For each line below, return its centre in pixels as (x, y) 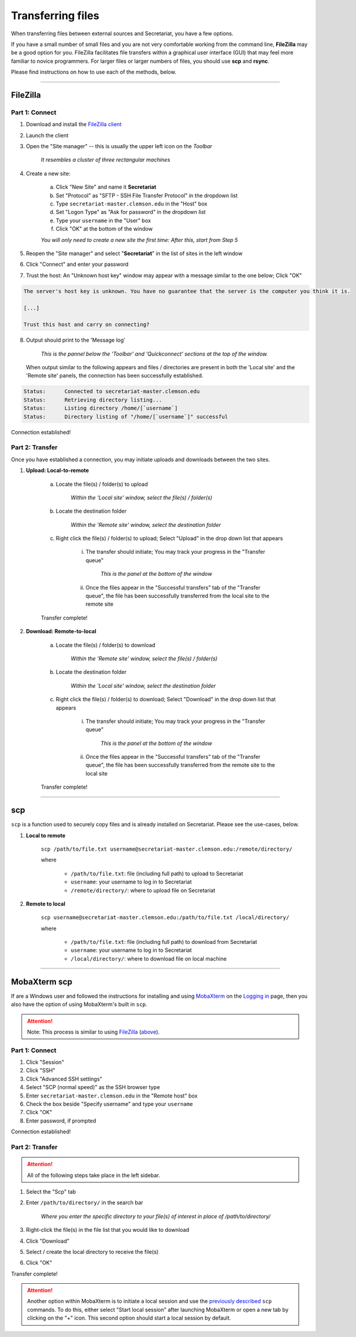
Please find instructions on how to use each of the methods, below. (94, 72)
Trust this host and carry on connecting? (86, 325)
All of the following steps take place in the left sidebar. (94, 1175)
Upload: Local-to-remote (58, 470)
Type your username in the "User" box (103, 220)
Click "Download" (48, 1241)
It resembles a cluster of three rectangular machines (106, 160)
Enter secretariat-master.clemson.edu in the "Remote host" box (112, 1096)
